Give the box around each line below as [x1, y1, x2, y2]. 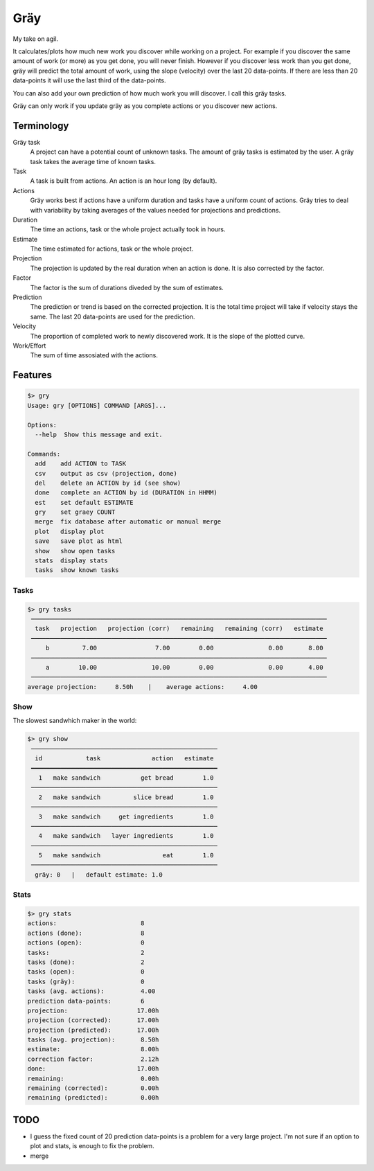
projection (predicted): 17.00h [27, 1026, 159, 1034]
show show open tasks [35, 547, 116, 555]
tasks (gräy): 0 [27, 977, 145, 985]
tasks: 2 [27, 949, 145, 956]
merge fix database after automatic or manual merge [35, 518, 222, 526]
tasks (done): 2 [27, 958, 145, 966]
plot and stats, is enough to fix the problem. [30, 1142, 155, 1150]
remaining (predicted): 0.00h [27, 1094, 159, 1102]
